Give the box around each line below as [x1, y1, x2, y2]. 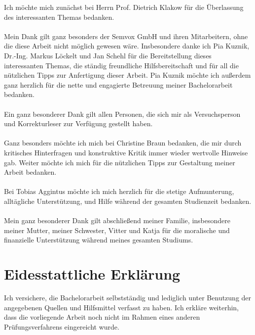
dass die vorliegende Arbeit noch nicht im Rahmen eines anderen [4, 312, 200, 322]
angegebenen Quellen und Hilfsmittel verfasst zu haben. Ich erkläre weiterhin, [4, 302, 239, 312]
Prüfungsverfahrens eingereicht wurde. [4, 321, 119, 332]
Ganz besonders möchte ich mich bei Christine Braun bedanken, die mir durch [4, 138, 242, 148]
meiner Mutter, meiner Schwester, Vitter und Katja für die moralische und [4, 225, 230, 235]
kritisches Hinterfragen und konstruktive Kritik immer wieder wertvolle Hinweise [4, 147, 248, 157]
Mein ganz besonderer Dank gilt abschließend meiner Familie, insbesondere [4, 215, 230, 226]
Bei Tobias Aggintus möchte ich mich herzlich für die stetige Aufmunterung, [4, 186, 234, 196]
